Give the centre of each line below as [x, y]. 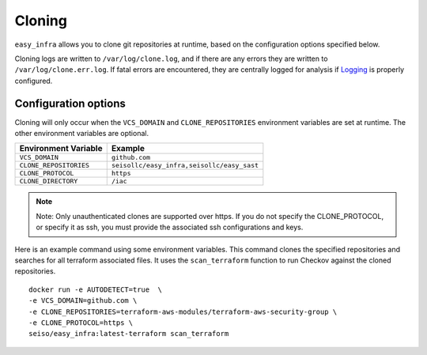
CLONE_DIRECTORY [49, 181]
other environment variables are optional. [82, 134]
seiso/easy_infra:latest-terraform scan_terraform [129, 334]
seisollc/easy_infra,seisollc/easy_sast [185, 166]
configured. [34, 81]
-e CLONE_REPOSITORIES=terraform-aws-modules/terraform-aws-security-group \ [183, 312]
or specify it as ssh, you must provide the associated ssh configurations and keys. [170, 227]
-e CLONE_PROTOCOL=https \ [81, 323]
